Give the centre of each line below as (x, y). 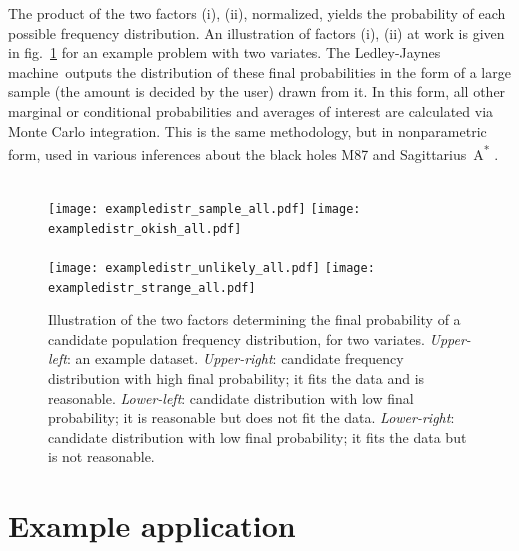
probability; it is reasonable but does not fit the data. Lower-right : (251, 417)
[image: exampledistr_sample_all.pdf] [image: (204, 209)
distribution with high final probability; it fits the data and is (236, 378)
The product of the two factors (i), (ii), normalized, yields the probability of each (257, 13)
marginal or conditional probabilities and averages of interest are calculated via (251, 110)
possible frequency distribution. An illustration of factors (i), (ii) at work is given (256, 32)
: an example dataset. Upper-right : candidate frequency (235, 358)
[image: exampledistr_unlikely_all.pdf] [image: (211, 267)
